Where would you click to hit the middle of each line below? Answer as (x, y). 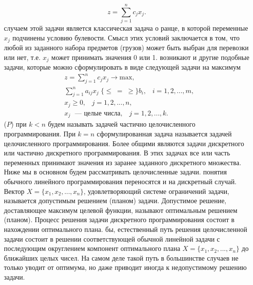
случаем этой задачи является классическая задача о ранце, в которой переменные (126, 28)
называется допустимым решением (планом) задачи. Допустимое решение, (115, 200)
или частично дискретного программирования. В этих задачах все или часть (117, 153)
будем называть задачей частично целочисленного (122, 124)
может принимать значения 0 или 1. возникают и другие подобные (150, 57)
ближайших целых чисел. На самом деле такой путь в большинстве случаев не (121, 257)
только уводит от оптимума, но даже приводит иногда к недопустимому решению (125, 267)
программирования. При (40, 134)
